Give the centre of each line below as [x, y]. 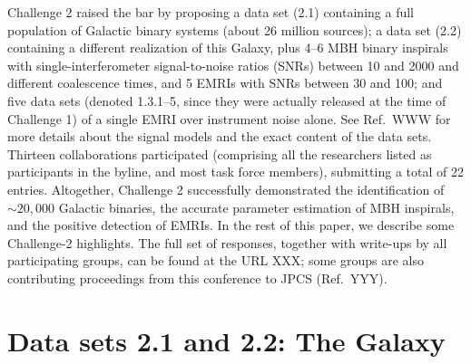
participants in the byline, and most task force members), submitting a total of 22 [235, 172]
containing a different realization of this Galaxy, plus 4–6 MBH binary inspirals [228, 48]
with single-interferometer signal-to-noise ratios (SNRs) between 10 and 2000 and [233, 65]
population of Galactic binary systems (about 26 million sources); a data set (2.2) [235, 29]
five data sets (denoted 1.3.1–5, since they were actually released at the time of [227, 100]
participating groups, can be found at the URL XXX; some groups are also [216, 260]
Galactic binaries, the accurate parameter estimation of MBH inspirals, [256, 207]
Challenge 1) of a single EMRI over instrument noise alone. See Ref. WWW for [229, 118]
